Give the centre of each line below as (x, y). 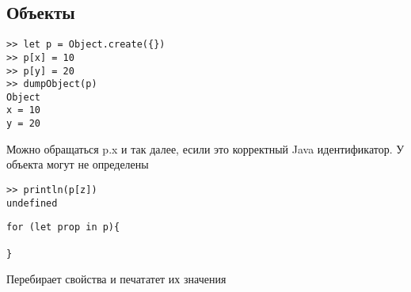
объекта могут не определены (78, 164)
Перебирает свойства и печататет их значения (116, 279)
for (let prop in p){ (63, 228)
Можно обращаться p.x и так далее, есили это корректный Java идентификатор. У (205, 148)
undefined (32, 203)
